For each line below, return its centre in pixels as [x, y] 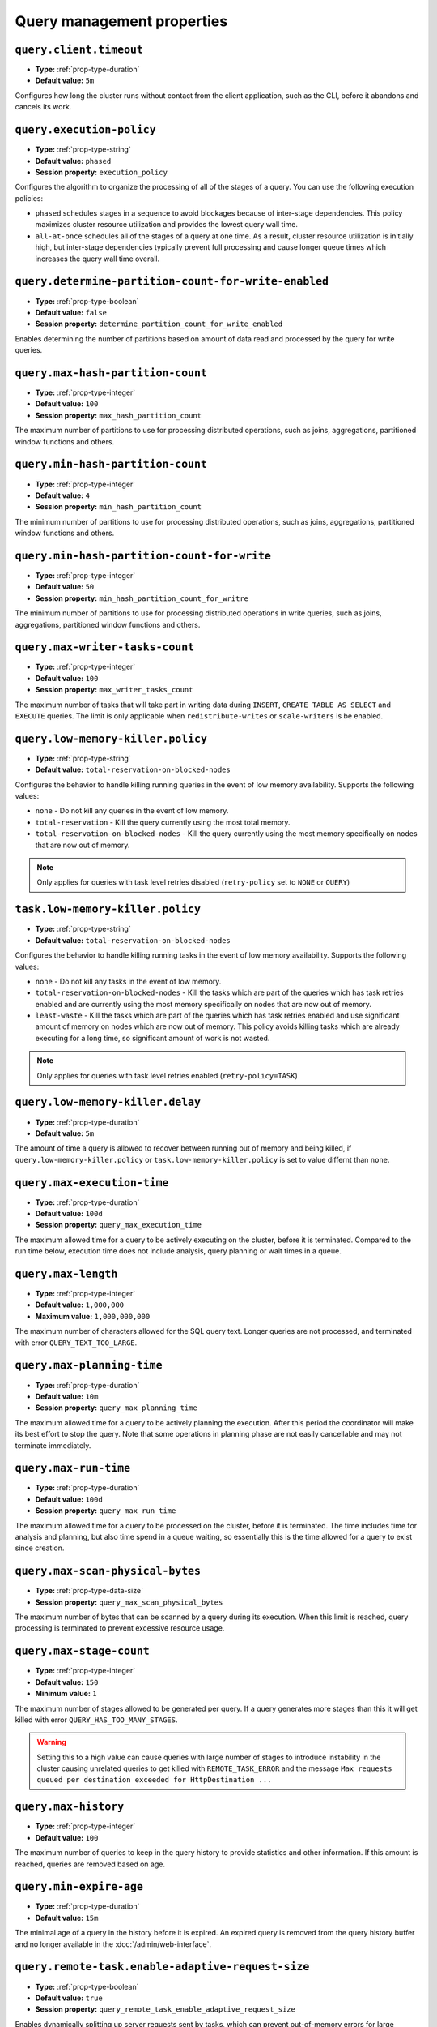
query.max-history [70, 1807]
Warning [51, 1742]
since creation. [40, 1548]
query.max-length [66, 1274]
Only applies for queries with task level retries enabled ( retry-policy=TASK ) [168, 1075]
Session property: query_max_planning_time [116, 1408]
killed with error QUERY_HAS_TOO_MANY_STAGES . [96, 1720]
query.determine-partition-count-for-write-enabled [172, 281]
